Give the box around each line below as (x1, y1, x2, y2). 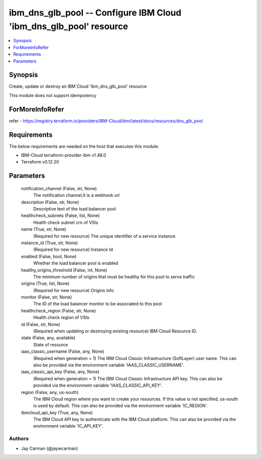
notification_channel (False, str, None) (21, 185, 97, 191)
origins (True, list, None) (21, 280, 70, 286)
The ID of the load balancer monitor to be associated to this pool (33, 301, 162, 307)
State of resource (33, 342, 68, 347)
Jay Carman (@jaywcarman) (21, 445, 79, 451)
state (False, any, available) (21, 335, 76, 341)
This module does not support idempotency (9, 92, 97, 98)
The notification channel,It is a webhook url (33, 192, 120, 198)
